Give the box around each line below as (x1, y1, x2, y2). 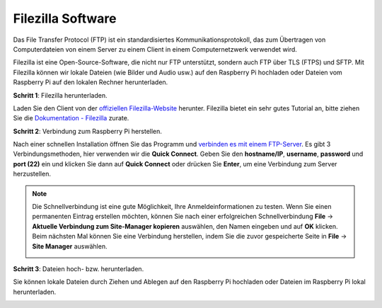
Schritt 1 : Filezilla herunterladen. (13, 91, 108, 99)
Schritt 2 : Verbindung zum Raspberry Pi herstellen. (13, 127, 163, 135)
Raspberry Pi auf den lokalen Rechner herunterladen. (13, 78, 168, 86)
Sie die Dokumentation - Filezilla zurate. (13, 114, 129, 122)
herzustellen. (13, 170, 51, 178)
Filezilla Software (13, 11, 117, 26)
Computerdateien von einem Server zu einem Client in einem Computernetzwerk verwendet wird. (13, 45, 297, 53)
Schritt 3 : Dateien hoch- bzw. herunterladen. (13, 264, 144, 273)
